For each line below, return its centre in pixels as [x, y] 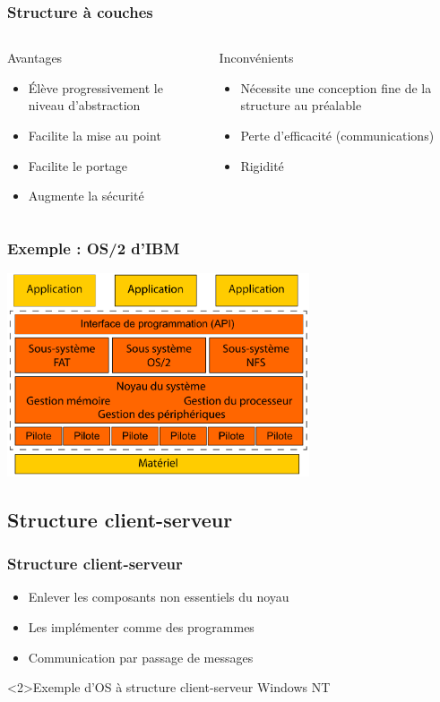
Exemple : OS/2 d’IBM [94, 248]
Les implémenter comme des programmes [141, 626]
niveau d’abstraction [84, 105]
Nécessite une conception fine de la [336, 87]
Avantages [35, 58]
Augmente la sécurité [86, 196]
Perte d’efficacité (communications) [337, 135]
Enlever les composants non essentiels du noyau [159, 597]
